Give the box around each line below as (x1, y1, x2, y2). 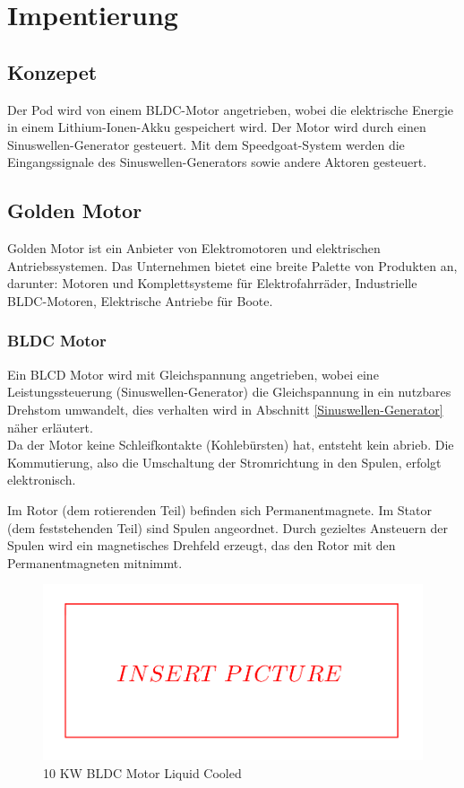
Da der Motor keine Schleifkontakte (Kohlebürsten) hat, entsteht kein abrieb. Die (7, 435, 454, 454)
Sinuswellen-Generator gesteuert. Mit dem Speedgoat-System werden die (7, 135, 405, 153)
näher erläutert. (7, 417, 93, 436)
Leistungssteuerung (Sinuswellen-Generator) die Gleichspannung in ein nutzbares (7, 382, 451, 401)
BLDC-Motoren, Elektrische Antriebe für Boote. (7, 291, 273, 310)
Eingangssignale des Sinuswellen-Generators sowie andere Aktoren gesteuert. (7, 153, 427, 171)
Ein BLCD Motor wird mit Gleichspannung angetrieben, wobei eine (7, 364, 379, 383)
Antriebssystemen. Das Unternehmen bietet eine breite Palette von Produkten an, (7, 256, 458, 275)
